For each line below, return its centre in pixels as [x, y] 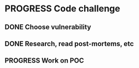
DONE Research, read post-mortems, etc [69, 43]
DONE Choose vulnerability [48, 27]
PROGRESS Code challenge [63, 9]
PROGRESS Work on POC [44, 61]
